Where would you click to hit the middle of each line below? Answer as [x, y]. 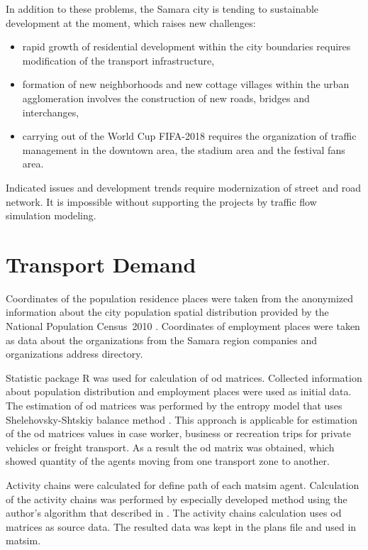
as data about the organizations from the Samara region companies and [162, 340]
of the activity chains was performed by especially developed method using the [177, 499]
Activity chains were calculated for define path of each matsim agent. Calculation [183, 484]
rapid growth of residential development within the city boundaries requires [186, 46]
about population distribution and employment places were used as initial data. [179, 391]
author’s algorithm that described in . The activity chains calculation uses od [174, 513]
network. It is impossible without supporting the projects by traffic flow [161, 201]
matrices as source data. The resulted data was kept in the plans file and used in [181, 526]
